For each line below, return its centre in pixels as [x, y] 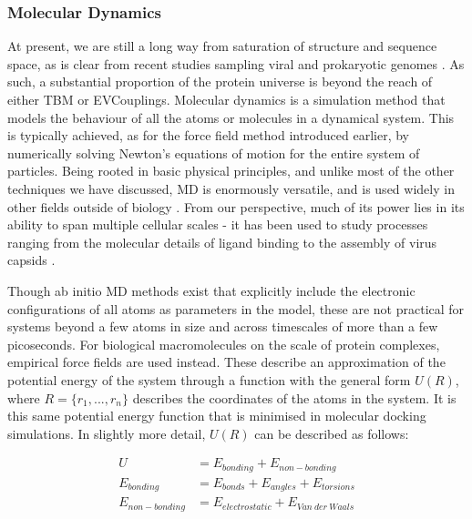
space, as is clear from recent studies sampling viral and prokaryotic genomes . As [236, 63]
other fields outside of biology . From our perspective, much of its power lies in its [236, 206]
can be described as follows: [332, 433]
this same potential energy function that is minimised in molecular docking [217, 416]
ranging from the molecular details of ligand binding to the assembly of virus [222, 242]
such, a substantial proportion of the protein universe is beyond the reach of [220, 81]
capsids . [31, 260]
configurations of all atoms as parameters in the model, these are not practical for [236, 308]
